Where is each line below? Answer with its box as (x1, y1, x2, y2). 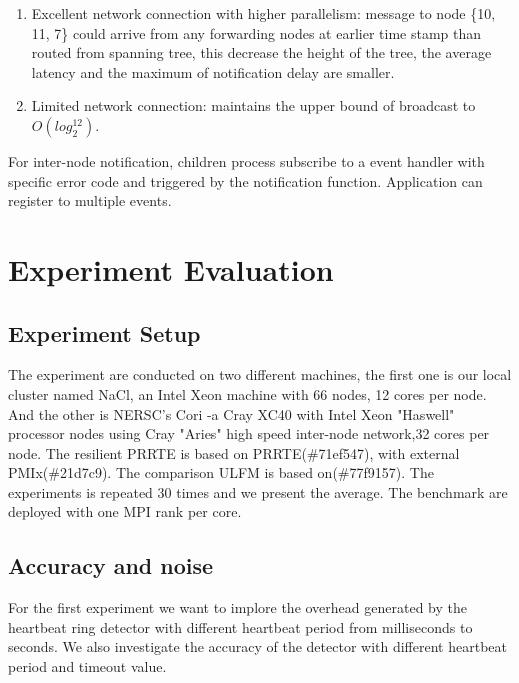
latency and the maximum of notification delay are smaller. (31, 61, 395, 82)
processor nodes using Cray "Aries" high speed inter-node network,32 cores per (8, 423, 490, 444)
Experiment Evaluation (8, 248, 334, 289)
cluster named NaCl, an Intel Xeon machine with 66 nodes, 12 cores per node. (8, 383, 487, 404)
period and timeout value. (8, 656, 167, 677)
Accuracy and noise (8, 550, 214, 581)
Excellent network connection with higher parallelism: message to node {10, (31, 3, 496, 23)
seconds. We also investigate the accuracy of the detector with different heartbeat (8, 636, 507, 657)
